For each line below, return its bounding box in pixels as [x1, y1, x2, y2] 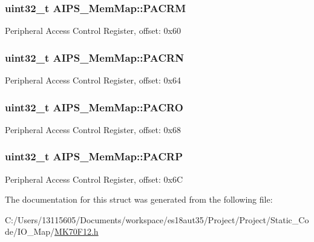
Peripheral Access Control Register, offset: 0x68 [5, 123, 181, 136]
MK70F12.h [54, 225, 99, 238]
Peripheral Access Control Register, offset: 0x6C [5, 172, 183, 185]
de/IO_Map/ [5, 225, 55, 238]
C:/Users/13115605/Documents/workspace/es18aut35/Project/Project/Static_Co [5, 213, 309, 226]
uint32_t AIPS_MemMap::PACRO [5, 99, 183, 114]
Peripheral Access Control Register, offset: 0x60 [5, 24, 181, 37]
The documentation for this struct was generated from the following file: [5, 193, 273, 206]
